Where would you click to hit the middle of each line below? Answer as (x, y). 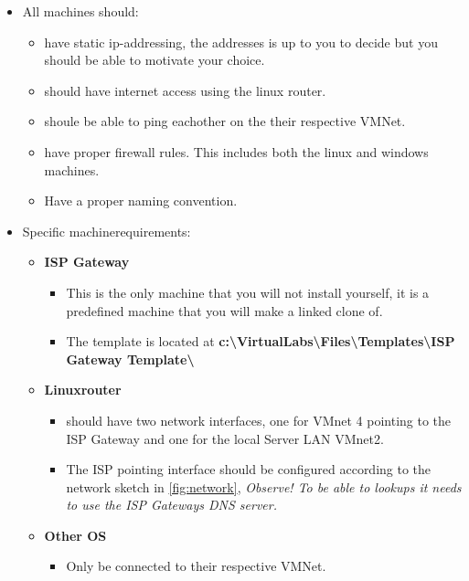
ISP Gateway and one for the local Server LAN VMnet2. (225, 438)
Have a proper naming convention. (141, 201)
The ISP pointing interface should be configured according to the (249, 469)
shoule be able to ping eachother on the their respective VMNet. (225, 121)
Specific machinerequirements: (107, 231)
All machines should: (80, 11)
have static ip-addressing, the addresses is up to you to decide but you (241, 42)
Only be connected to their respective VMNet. (196, 566)
